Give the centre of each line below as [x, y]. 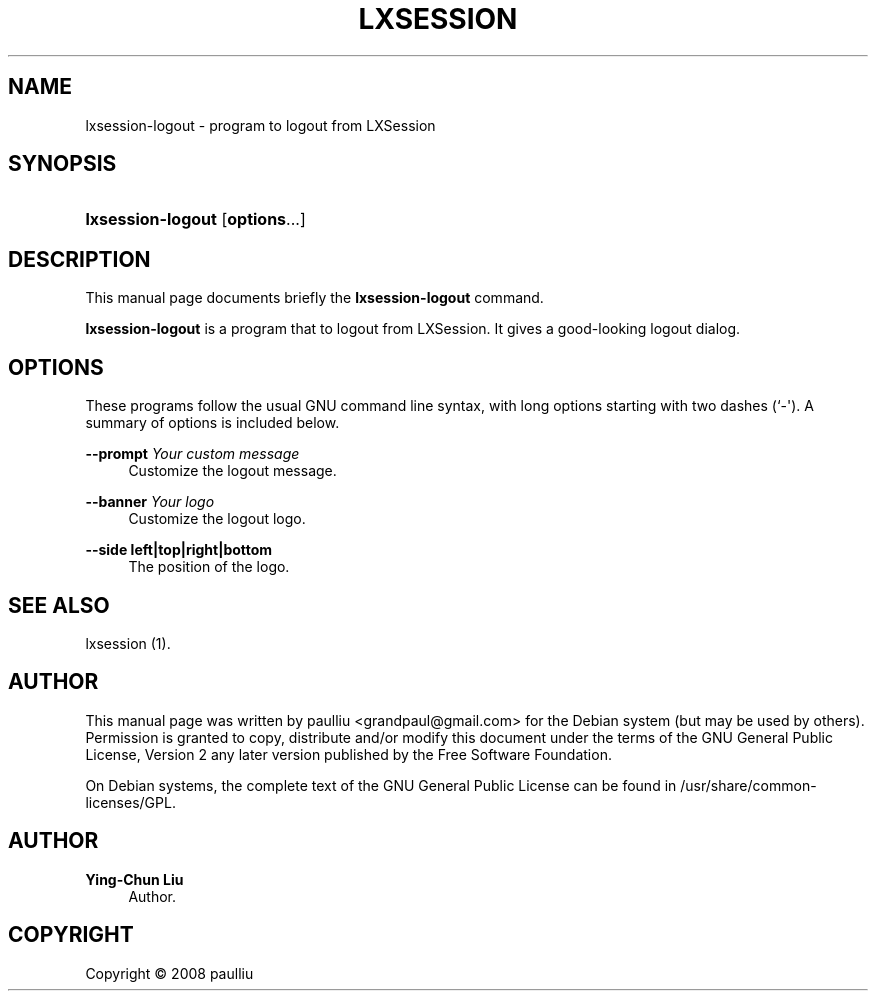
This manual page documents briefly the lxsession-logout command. [314, 298]
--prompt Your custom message [192, 454]
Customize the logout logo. [217, 519]
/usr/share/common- [748, 785]
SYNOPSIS [62, 164]
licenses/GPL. [130, 802]
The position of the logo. [209, 567]
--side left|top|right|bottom [179, 550]
